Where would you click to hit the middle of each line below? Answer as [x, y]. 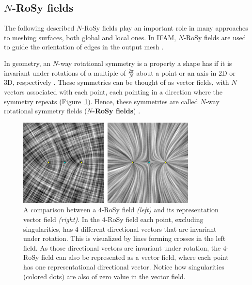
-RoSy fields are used [215, 37]
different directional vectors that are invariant [149, 229]
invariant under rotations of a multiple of [65, 72]
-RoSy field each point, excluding [154, 219]
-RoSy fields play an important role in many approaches [165, 28]
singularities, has [48, 229]
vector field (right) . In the [62, 219]
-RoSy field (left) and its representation [160, 210]
